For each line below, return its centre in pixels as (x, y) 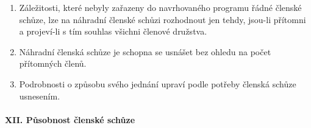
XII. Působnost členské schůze (70, 119)
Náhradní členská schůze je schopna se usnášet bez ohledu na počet (145, 51)
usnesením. (40, 96)
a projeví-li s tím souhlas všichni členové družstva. (113, 31)
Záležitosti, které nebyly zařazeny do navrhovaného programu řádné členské (160, 7)
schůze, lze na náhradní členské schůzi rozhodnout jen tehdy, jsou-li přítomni (163, 19)
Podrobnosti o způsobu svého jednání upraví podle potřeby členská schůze (158, 83)
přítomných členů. (53, 63)
